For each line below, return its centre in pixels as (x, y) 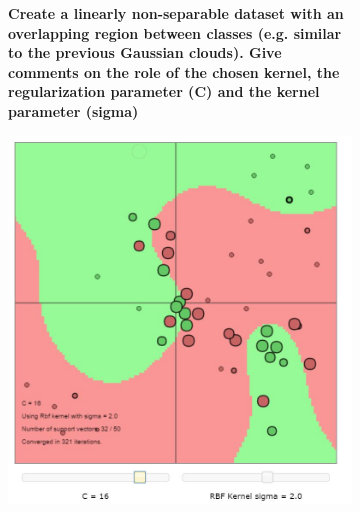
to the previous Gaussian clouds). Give (145, 52)
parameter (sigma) (73, 110)
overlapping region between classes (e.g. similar (175, 32)
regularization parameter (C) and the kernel (164, 91)
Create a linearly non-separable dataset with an (176, 13)
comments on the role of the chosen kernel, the (174, 71)
